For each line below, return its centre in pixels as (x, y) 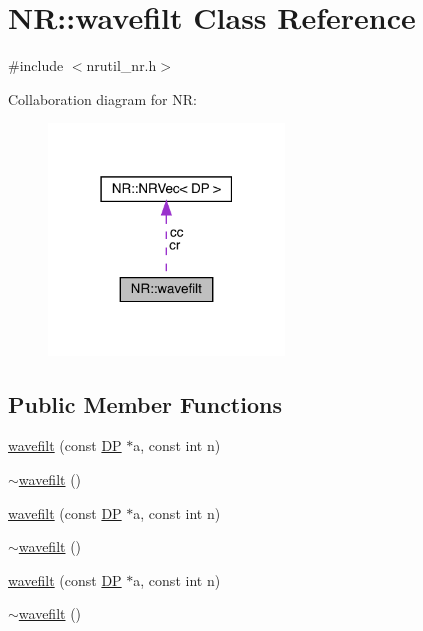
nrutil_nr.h (121, 65)
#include (36, 65)
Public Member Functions (145, 403)
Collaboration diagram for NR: (102, 98)
